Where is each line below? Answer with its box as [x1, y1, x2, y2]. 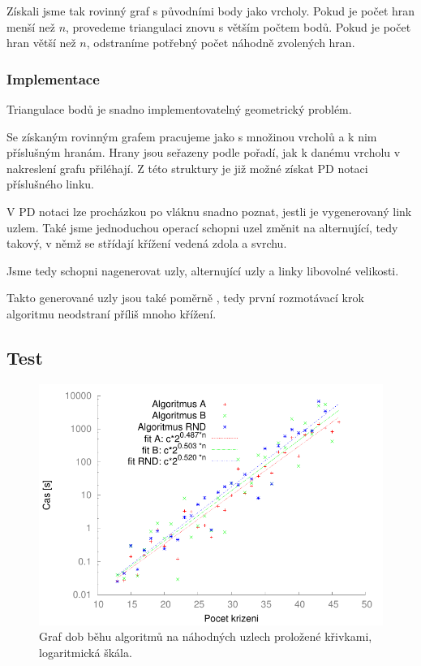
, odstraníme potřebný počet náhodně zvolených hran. [86, 34, 355, 51]
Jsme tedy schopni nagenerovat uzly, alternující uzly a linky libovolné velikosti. [6, 262, 399, 279]
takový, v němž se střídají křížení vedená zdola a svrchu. [6, 235, 287, 252]
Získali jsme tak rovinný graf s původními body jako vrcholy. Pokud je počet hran [6, 2, 415, 19]
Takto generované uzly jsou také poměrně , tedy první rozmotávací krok [6, 289, 364, 306]
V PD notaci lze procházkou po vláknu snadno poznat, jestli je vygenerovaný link [6, 202, 412, 219]
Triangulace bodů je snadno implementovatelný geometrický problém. [6, 101, 352, 117]
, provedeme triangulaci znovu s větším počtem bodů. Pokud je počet [66, 18, 411, 35]
